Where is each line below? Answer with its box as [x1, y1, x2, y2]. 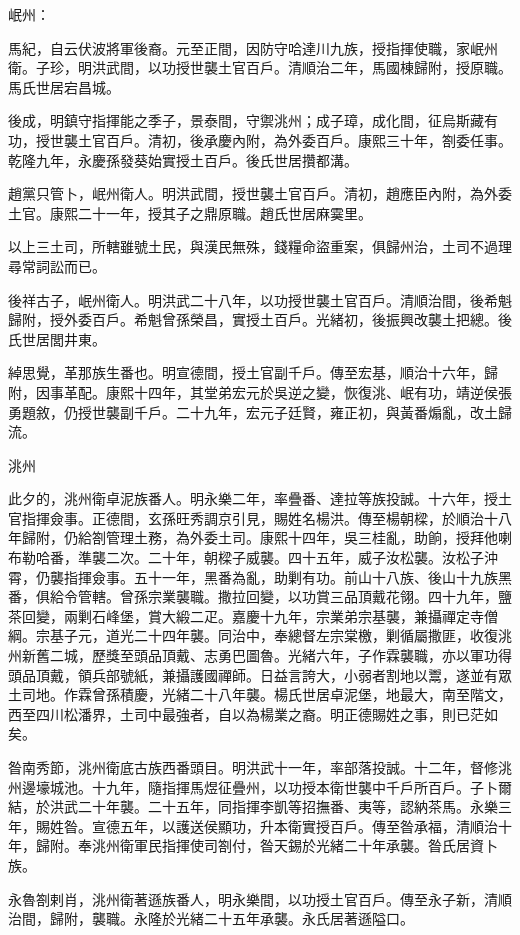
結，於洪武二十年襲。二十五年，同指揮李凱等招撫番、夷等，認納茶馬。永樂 [8, 796, 498, 817]
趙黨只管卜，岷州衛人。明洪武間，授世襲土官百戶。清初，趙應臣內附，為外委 [8, 183, 512, 204]
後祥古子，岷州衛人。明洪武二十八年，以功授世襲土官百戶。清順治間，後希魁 [8, 289, 512, 310]
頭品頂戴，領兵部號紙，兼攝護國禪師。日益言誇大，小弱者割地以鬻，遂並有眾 [8, 664, 512, 685]
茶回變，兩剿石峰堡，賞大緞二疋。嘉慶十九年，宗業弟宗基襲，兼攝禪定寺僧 [8, 605, 498, 626]
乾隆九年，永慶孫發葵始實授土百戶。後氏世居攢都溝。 [8, 149, 358, 170]
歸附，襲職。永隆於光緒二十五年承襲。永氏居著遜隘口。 [49, 908, 414, 929]
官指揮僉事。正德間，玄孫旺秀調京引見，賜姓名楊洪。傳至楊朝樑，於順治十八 [8, 507, 512, 528]
